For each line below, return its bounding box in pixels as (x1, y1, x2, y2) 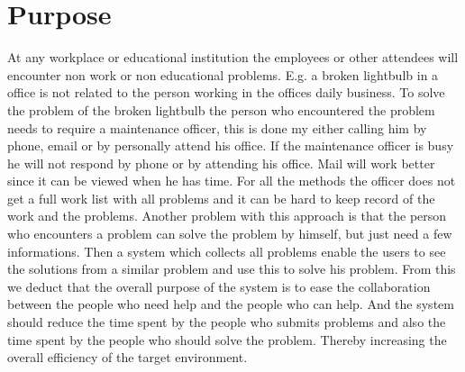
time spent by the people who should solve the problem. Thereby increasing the (7, 330, 447, 349)
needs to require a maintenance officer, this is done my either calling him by (7, 118, 427, 137)
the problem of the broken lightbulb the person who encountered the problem (7, 100, 435, 119)
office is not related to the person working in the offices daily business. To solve (7, 83, 445, 102)
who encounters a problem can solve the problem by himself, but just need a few (7, 224, 452, 243)
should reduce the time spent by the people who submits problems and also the (7, 313, 446, 331)
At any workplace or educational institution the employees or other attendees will (7, 48, 459, 67)
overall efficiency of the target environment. (7, 348, 248, 367)
